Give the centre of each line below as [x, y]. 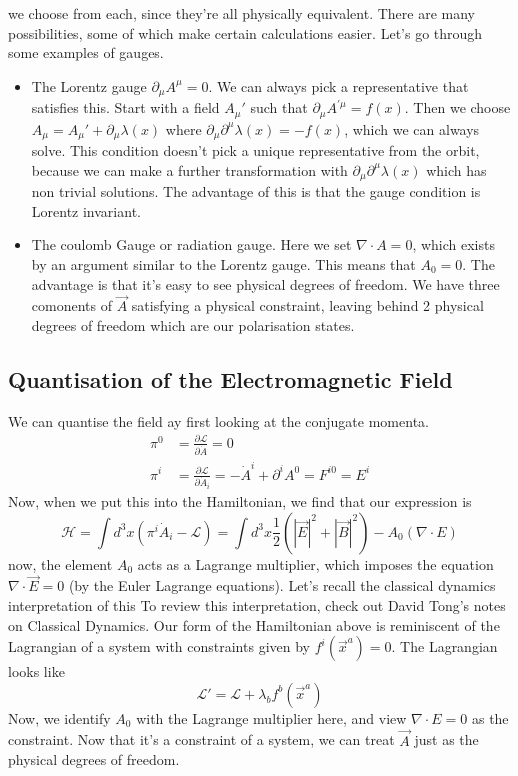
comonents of [71, 305]
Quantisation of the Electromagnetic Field [230, 378]
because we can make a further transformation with [189, 169]
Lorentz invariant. [86, 210]
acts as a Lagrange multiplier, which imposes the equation [315, 563]
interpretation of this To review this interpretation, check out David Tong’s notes [257, 605]
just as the [446, 739]
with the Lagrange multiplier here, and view [271, 717]
